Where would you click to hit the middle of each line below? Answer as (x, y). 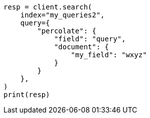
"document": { (81, 47)
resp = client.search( (48, 7)
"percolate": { (67, 31)
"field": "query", (90, 39)
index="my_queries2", (62, 15)
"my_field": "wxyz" (109, 55)
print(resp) (27, 95)
